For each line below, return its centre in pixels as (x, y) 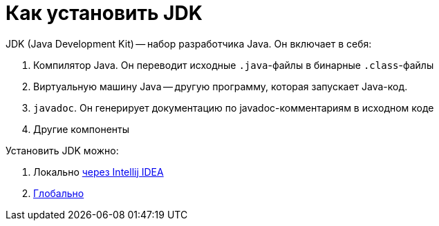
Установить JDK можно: (62, 150)
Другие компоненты (82, 129)
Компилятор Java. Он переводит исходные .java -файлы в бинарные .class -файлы (234, 65)
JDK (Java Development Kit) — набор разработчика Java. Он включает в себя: (189, 43)
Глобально (59, 193)
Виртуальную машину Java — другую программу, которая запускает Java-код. (221, 86)
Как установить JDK (104, 13)
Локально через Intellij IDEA (99, 172)
